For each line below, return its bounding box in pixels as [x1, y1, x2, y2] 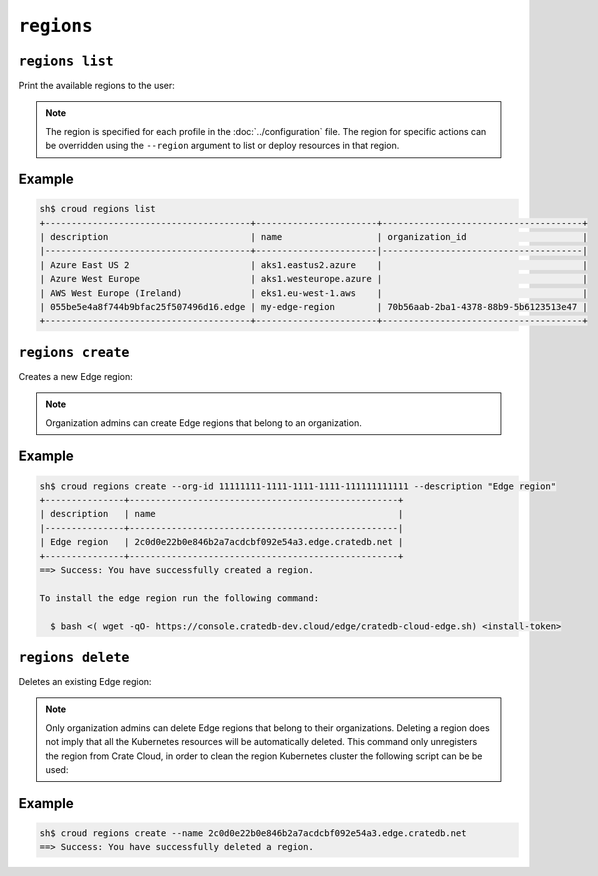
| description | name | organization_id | [39, 231, 589, 243]
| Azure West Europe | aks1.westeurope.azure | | [39, 273, 589, 285]
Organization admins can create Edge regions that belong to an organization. [45, 416, 362, 429]
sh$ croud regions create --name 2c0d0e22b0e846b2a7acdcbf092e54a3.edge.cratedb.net [39, 828, 467, 839]
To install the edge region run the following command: [39, 592, 320, 604]
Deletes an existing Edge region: [18, 676, 152, 688]
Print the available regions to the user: [18, 80, 175, 92]
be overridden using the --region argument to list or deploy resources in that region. [45, 140, 400, 152]
